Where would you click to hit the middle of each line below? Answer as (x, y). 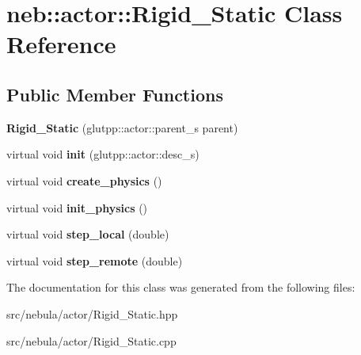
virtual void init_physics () (77, 207)
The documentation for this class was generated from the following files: (181, 287)
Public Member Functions (115, 94)
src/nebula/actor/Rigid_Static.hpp (92, 313)
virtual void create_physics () (84, 180)
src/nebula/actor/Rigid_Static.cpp (91, 340)
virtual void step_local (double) (88, 234)
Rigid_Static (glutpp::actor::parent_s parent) (122, 127)
